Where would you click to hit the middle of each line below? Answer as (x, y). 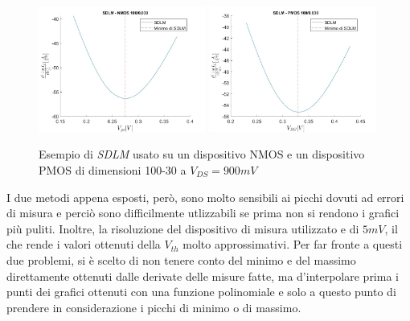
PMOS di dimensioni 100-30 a (113, 170)
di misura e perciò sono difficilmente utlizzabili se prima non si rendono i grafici (203, 213)
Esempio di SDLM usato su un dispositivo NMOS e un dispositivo (202, 154)
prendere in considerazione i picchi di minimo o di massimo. (154, 307)
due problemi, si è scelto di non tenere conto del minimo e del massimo (181, 259)
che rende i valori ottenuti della (84, 244)
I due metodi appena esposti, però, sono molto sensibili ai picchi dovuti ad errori (205, 197)
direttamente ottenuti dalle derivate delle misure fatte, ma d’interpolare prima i (203, 276)
